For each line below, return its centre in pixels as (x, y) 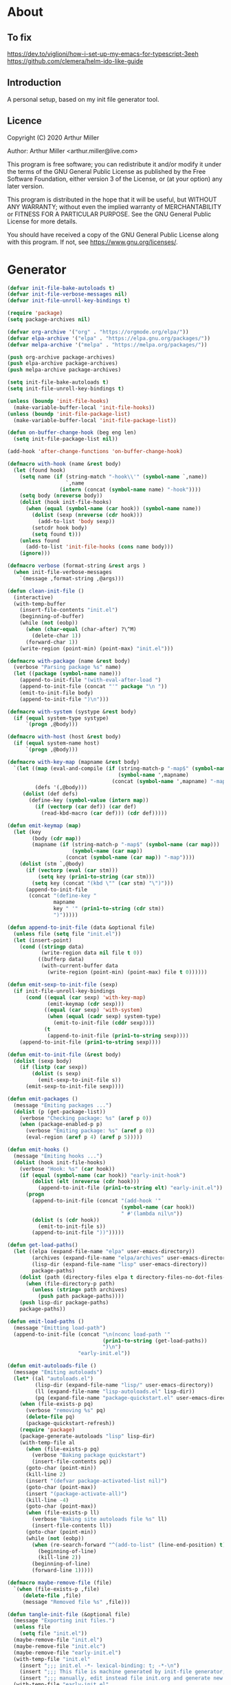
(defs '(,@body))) (61, 788)
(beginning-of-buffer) (52, 617)
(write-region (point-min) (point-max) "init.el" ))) (97, 648)
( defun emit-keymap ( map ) (44, 826)
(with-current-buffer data (79, 966)
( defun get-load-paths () (43, 1245)
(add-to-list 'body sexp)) (76, 521)
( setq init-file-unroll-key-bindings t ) (66, 389)
